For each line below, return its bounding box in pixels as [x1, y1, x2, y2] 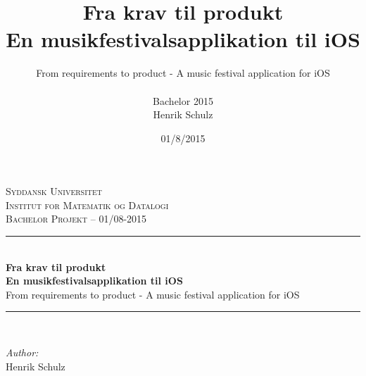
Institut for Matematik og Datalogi [6, 197, 169, 212]
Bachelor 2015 [153, 93, 213, 108]
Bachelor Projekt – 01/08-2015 [6, 211, 147, 226]
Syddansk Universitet [6, 184, 102, 199]
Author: [6, 345, 39, 360]
